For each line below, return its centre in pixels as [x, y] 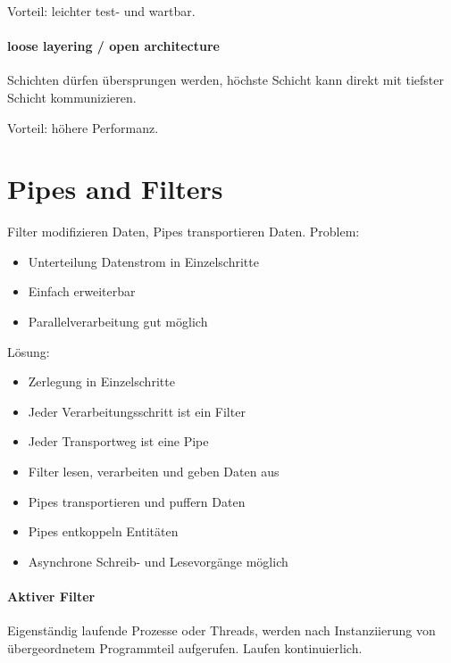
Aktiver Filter [51, 597]
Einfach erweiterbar [82, 291]
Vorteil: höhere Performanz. [83, 127]
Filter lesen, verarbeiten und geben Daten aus [154, 472]
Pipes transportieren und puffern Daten [137, 501]
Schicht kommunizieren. [72, 97]
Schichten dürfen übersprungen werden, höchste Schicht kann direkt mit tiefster [225, 80]
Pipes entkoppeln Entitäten [103, 531]
